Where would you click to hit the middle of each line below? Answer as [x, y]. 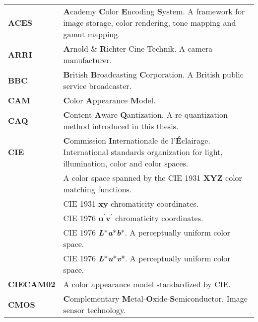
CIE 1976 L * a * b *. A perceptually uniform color [147, 232]
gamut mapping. [92, 34]
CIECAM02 [32, 284]
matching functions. [97, 189]
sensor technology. [95, 310]
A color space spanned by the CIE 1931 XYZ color [153, 178]
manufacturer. [88, 60]
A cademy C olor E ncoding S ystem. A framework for [154, 11]
